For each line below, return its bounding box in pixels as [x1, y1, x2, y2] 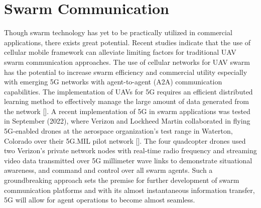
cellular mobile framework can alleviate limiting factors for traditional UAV [4, 47, 236, 57]
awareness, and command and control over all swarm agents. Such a [4, 165, 213, 175]
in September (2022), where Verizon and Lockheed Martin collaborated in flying [4, 116, 250, 126]
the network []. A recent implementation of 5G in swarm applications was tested [4, 106, 250, 116]
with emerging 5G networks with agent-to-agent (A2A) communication [4, 76, 222, 87]
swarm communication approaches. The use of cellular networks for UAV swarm [4, 56, 250, 67]
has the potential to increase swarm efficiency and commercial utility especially [4, 66, 247, 77]
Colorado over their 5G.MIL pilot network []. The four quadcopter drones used [4, 135, 246, 146]
